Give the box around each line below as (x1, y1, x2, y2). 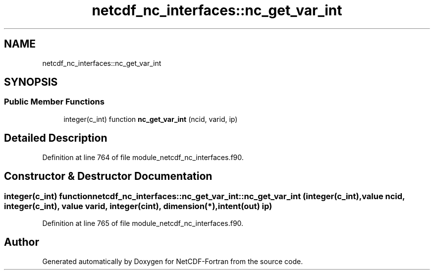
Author (4, 236, 39, 249)
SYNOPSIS (4, 76, 58, 89)
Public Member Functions (4, 97, 105, 107)
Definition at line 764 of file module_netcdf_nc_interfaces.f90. (42, 153, 244, 162)
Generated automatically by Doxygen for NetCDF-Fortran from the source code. (42, 257, 303, 266)
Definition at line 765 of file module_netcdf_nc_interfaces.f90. (42, 219, 244, 227)
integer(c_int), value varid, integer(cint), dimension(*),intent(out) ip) (4, 201, 272, 211)
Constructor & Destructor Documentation (4, 170, 213, 183)
